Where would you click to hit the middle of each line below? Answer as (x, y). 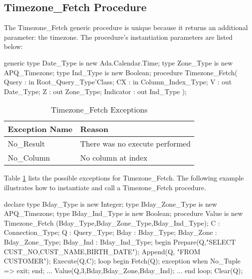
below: (13, 46)
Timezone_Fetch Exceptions (99, 110)
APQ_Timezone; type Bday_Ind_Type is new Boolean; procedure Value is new (123, 213)
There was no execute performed (135, 144)
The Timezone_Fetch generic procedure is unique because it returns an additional (126, 27)
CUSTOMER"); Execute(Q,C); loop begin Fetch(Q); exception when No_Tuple (122, 261)
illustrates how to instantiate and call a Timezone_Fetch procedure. (105, 187)
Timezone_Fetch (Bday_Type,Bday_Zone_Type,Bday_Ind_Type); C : (112, 222)
